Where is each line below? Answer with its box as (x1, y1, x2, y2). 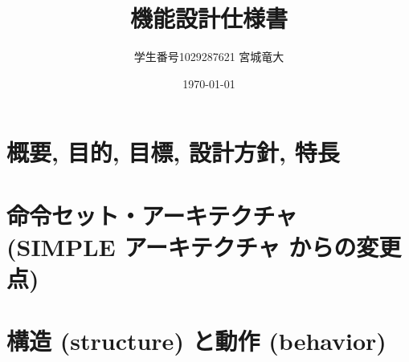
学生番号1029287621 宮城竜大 (133, 48, 284, 65)
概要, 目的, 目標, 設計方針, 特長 (6, 136, 340, 169)
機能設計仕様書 (129, 2, 288, 35)
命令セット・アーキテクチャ (6, 198, 298, 231)
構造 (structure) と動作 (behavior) (6, 324, 387, 357)
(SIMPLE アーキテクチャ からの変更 (6, 230, 402, 262)
